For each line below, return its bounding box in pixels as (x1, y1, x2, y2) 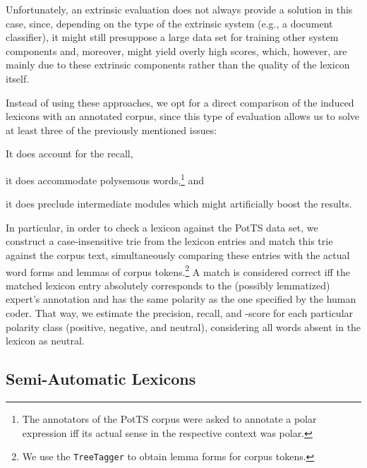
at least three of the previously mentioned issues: (6, 122, 217, 137)
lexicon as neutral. (6, 333, 85, 348)
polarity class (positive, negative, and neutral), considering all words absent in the (6, 319, 361, 334)
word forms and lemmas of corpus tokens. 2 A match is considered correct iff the (6, 262, 350, 279)
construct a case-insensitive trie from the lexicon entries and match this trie (6, 234, 333, 248)
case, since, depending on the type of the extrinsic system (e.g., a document (6, 16, 333, 30)
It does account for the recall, (6, 146, 133, 161)
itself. (6, 71, 30, 85)
